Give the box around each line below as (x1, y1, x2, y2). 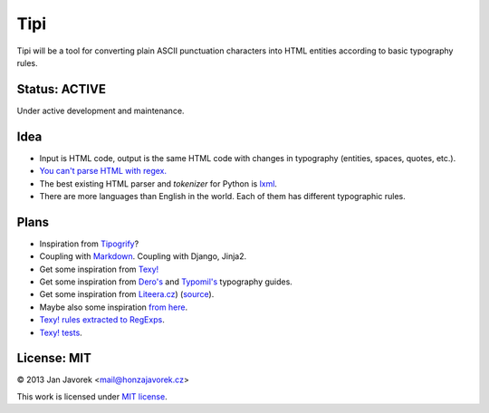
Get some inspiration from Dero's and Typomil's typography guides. (39, 276, 293, 287)
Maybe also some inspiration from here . (39, 302, 188, 312)
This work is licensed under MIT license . (16, 390, 168, 402)
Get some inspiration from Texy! (39, 264, 159, 274)
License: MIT (16, 351, 92, 366)
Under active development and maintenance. (16, 105, 185, 116)
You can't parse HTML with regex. (39, 166, 168, 177)
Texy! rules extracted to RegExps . (39, 314, 165, 325)
